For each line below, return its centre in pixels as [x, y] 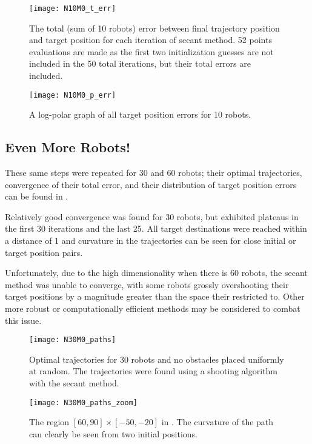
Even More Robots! [68, 147]
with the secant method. [74, 383]
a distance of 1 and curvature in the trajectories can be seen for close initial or [151, 240]
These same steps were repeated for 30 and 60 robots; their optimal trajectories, [154, 173]
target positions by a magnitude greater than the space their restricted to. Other [155, 296]
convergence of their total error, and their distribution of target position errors [151, 184]
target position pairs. [44, 252]
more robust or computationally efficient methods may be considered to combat [153, 308]
